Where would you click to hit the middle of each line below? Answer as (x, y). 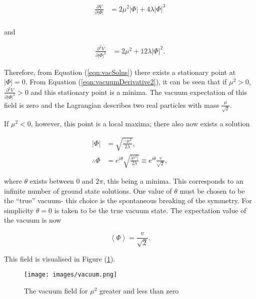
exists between (52, 181)
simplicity (19, 210)
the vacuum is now (33, 220)
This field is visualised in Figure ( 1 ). (60, 258)
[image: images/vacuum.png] (71, 275)
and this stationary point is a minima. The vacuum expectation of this (139, 92)
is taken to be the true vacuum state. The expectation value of (150, 210)
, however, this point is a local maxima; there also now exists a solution (140, 124)
